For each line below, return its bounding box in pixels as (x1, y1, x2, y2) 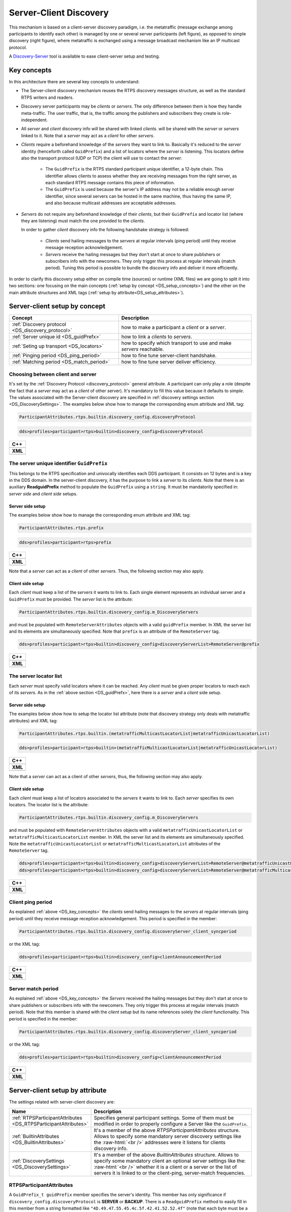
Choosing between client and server (9, 371, 97, 378)
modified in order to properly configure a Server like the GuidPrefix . (94, 1120, 248, 1127)
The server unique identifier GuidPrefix (9, 460, 108, 467)
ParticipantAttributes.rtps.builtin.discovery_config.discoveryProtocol (19, 415, 196, 420)
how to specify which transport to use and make (121, 340, 232, 347)
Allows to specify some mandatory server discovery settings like (94, 1132, 242, 1139)
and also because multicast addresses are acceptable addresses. (45, 200, 177, 206)
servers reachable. (121, 346, 164, 352)
